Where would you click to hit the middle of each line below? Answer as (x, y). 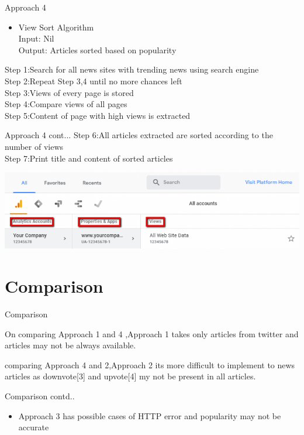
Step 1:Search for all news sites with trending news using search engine (132, 69)
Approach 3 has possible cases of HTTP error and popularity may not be (150, 415)
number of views (34, 146)
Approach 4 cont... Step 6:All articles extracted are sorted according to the (139, 135)
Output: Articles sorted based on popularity (97, 49)
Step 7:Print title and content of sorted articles (89, 158)
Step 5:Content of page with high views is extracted (98, 115)
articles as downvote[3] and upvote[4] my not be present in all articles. (130, 376)
